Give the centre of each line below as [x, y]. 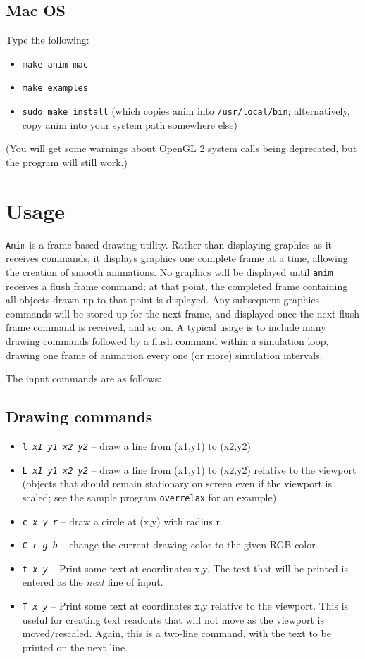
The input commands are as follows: [84, 378]
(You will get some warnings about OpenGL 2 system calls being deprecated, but [181, 148]
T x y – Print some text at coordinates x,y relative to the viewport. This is [185, 606]
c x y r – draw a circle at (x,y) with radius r [121, 521]
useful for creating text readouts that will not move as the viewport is [173, 619]
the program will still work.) [67, 162]
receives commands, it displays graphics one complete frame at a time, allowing [177, 258]
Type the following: [48, 40]
